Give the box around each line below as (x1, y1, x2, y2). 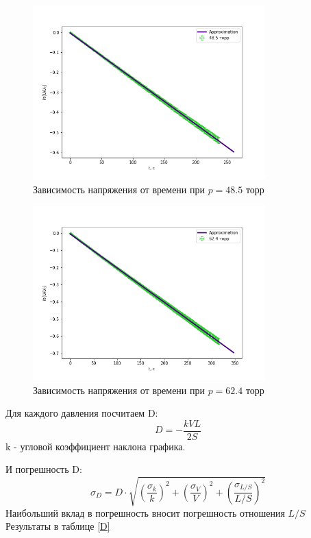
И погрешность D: (5, 462, 82, 476)
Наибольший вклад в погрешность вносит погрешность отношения (5, 505, 285, 519)
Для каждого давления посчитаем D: (5, 406, 158, 420)
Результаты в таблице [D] (5, 519, 110, 533)
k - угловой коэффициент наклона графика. (5, 439, 186, 453)
